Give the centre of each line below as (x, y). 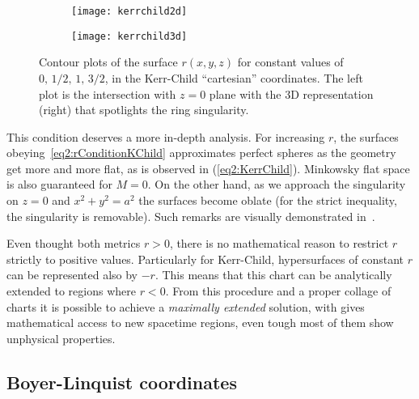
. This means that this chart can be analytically (273, 275)
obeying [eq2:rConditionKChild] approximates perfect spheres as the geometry (201, 153)
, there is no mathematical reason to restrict (279, 243)
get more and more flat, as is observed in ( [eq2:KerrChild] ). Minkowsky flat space (208, 168)
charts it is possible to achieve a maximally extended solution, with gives (186, 306)
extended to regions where (71, 291)
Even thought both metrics (74, 243)
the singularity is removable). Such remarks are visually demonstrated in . (191, 216)
